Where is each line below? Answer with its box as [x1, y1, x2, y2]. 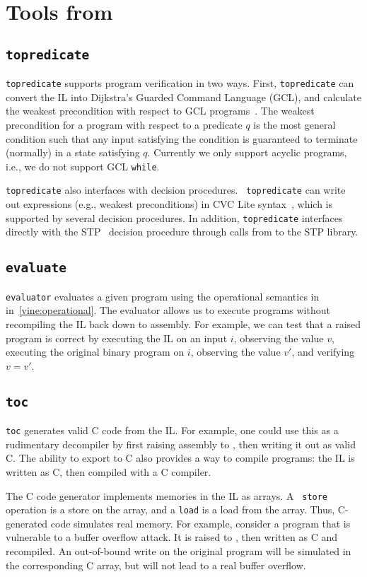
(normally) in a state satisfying [6, 145, 140, 160]
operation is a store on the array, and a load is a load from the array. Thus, [6, 502, 335, 517]
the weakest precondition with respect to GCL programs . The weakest [6, 103, 315, 118]
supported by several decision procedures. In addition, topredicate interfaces [6, 210, 343, 225]
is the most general [253, 117, 336, 132]
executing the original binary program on [6, 344, 185, 359]
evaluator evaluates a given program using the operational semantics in [6, 288, 320, 303]
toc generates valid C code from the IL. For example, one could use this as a [6, 423, 339, 438]
